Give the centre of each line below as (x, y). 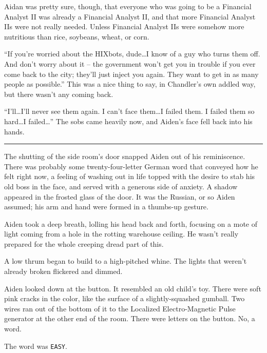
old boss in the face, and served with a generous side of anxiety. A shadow (121, 186)
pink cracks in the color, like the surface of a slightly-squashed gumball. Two (125, 298)
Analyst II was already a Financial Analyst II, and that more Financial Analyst (130, 16)
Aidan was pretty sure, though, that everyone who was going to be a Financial (128, 6)
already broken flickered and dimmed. (63, 271)
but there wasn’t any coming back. (59, 94)
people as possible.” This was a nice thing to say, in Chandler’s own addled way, (130, 84)
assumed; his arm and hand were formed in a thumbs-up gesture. (106, 207)
